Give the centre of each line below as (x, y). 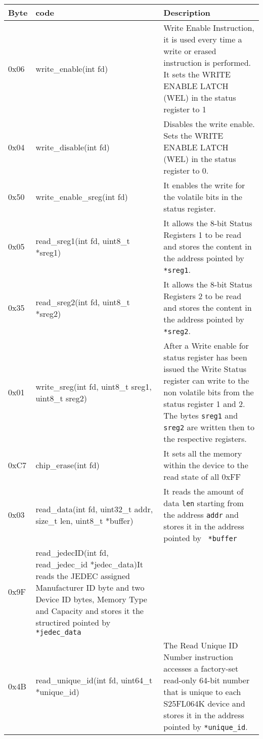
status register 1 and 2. (204, 404)
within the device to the (206, 465)
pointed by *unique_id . (206, 727)
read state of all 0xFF (202, 477)
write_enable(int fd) (72, 68)
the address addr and (201, 515)
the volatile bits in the (203, 197)
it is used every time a (203, 39)
